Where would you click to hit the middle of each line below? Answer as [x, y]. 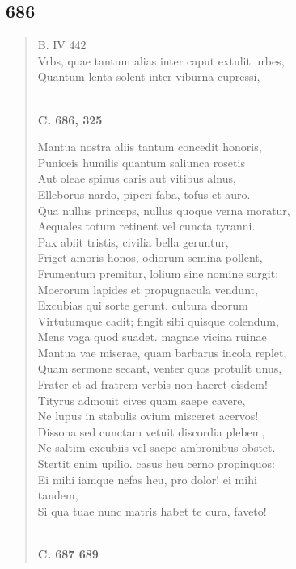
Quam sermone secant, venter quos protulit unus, [160, 368]
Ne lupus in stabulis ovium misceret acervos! [148, 416]
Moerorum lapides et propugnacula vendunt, [148, 289]
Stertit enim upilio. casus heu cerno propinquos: [156, 464]
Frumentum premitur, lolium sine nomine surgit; [158, 273]
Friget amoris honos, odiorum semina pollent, [150, 257]
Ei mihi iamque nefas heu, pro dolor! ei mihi [147, 479]
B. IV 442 [62, 45]
